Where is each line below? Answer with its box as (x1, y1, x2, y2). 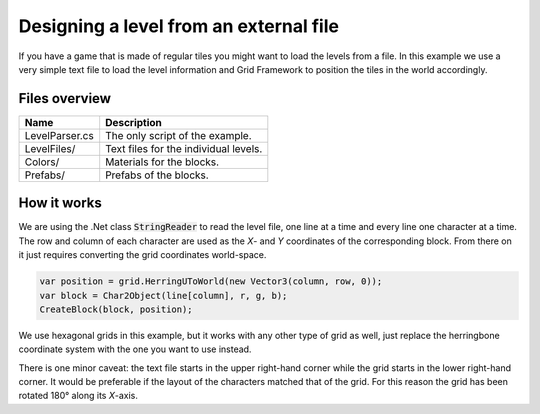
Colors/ (24, 155, 60, 169)
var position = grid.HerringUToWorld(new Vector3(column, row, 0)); (39, 276, 383, 287)
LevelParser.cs (24, 128, 94, 142)
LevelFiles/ (24, 141, 76, 155)
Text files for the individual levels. (105, 141, 263, 155)
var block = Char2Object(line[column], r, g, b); (39, 290, 288, 301)
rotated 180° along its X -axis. (18, 390, 139, 402)
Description (105, 115, 162, 129)
